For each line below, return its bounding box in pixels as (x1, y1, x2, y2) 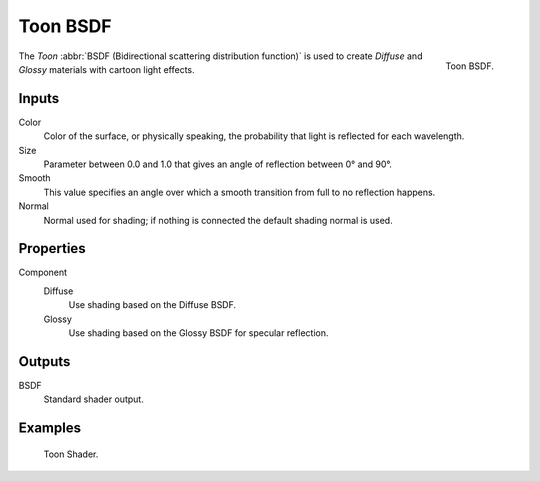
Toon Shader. (43, 448, 99, 460)
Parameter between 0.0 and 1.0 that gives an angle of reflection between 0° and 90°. (43, 158, 392, 170)
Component (18, 266, 68, 279)
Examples (18, 420, 82, 437)
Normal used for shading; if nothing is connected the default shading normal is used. (43, 214, 394, 226)
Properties (18, 240, 86, 257)
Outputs (18, 353, 71, 370)
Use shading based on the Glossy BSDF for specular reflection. (68, 327, 329, 339)
